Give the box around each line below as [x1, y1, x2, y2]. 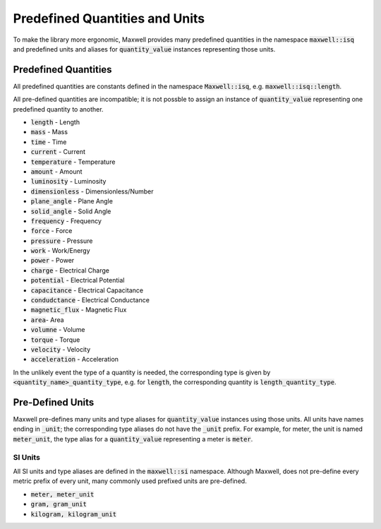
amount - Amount [30, 167, 83, 176]
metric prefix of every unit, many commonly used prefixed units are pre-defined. [13, 477, 247, 485]
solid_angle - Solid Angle [30, 207, 111, 215]
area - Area [30, 315, 64, 324]
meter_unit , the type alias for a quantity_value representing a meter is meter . [13, 434, 253, 443]
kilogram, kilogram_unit [30, 510, 116, 518]
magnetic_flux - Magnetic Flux [30, 306, 127, 314]
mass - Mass [30, 128, 68, 136]
